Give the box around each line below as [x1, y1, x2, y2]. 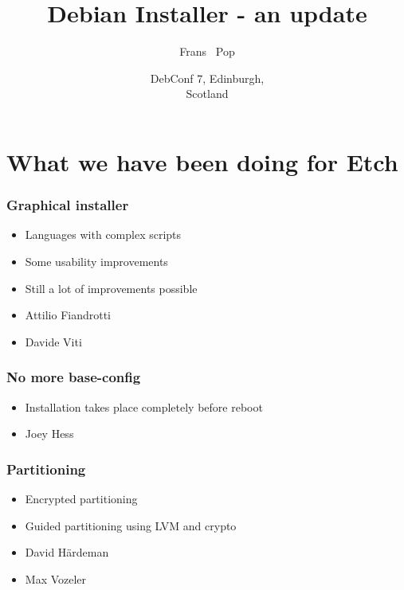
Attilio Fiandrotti [25, 307, 112, 323]
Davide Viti [25, 333, 82, 350]
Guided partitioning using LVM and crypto [25, 517, 237, 533]
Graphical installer [6, 195, 129, 215]
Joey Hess [25, 425, 74, 442]
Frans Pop [179, 43, 235, 60]
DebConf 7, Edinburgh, [150, 69, 265, 86]
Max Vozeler [25, 570, 87, 587]
